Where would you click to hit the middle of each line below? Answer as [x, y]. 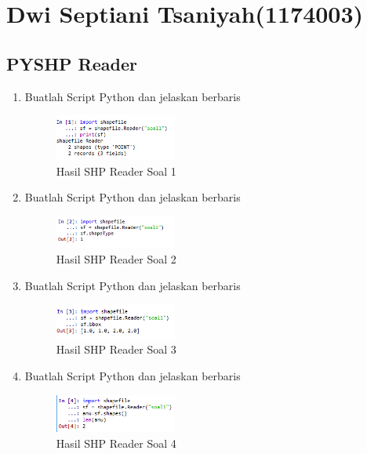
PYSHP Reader [72, 63]
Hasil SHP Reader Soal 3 [116, 349]
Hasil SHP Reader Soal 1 [116, 171]
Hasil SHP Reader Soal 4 [116, 443]
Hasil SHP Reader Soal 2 [116, 259]
